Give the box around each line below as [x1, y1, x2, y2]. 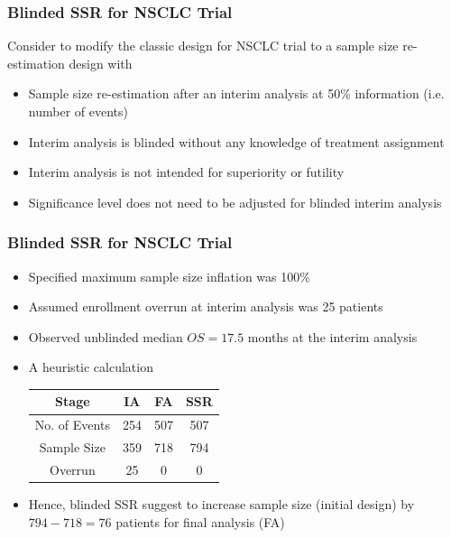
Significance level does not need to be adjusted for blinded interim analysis [28, 192, 442, 211]
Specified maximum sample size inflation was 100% [28, 266, 310, 285]
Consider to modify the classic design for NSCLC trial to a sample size [7, 36, 399, 55]
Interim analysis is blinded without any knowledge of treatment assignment [28, 132, 445, 151]
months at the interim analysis [247, 327, 418, 346]
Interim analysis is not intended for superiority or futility [28, 162, 345, 181]
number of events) [28, 102, 128, 120]
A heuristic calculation [28, 357, 153, 376]
